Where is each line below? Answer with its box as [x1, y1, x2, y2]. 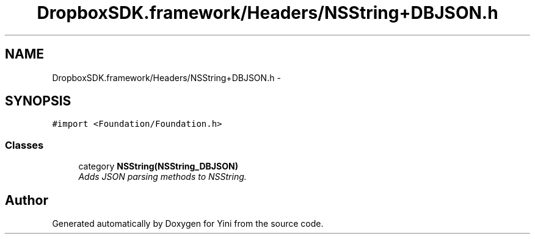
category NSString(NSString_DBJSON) [78, 161, 238, 172]
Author [5, 192, 48, 208]
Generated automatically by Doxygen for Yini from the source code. [52, 218, 324, 229]
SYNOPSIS [5, 93, 71, 109]
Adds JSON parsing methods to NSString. [78, 171, 247, 182]
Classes [5, 138, 44, 151]
